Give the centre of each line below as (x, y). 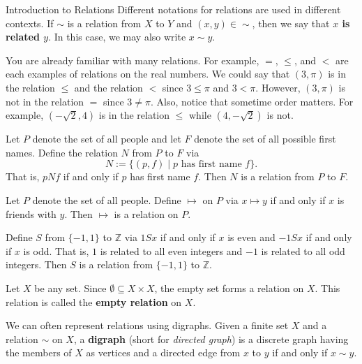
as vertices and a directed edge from (163, 352)
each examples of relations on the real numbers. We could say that (148, 74)
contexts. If (30, 23)
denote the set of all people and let (107, 139)
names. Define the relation (62, 152)
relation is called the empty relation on (94, 301)
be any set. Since (70, 287)
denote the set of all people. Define (107, 199)
